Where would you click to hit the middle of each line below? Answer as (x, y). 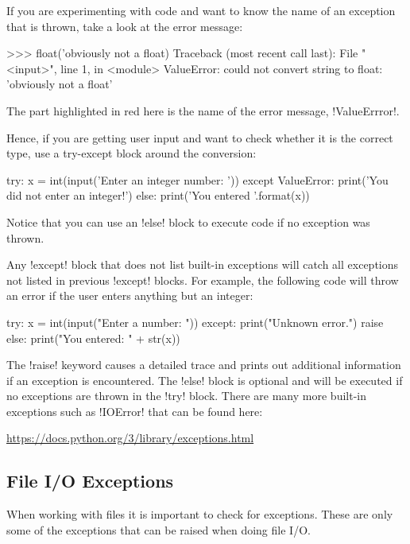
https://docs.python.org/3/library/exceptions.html (130, 438)
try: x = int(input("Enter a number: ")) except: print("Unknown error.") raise (195, 322)
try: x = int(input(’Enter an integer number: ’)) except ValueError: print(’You (197, 179)
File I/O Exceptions (90, 481)
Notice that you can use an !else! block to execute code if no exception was (188, 221)
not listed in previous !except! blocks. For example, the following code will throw (203, 280)
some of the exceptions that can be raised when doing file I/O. (159, 529)
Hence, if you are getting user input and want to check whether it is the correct (200, 137)
